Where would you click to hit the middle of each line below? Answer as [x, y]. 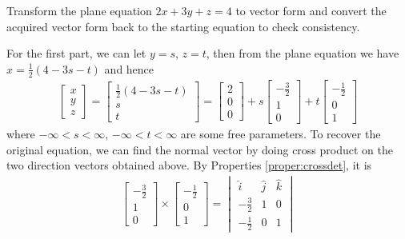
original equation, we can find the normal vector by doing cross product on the [200, 149]
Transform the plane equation [79, 10]
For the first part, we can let [76, 53]
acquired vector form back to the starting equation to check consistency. [183, 26]
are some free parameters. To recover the [281, 134]
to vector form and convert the [311, 10]
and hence [129, 68]
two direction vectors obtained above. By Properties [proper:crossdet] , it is [189, 165]
